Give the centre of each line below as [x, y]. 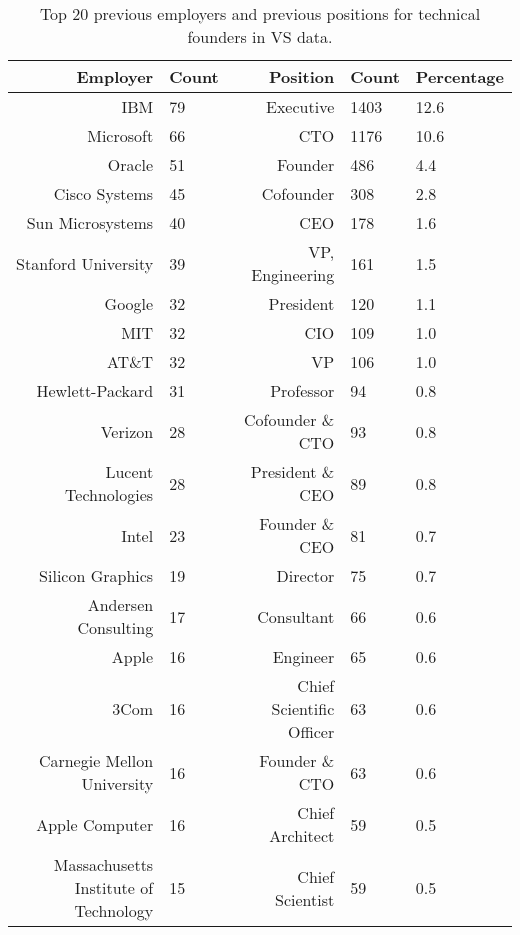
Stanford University [85, 263]
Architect [302, 835]
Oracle [130, 164]
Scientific [303, 708]
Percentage [459, 76]
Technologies [109, 494]
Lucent [129, 471]
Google [129, 303]
